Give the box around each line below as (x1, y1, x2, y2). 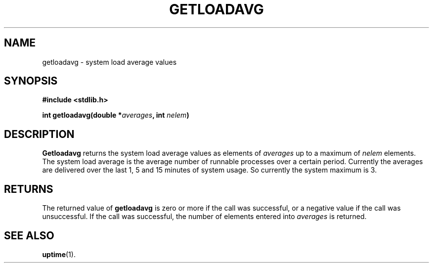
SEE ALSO (4, 229, 54, 242)
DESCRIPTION (4, 128, 75, 140)
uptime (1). (42, 250, 76, 259)
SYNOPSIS (4, 75, 58, 88)
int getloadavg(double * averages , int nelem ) (42, 111, 189, 120)
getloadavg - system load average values (42, 57, 177, 66)
